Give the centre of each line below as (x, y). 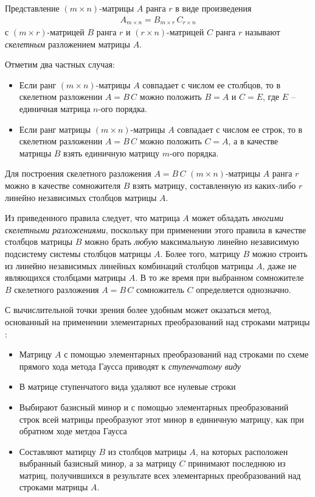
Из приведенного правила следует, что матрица (92, 218)
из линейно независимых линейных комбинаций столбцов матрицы (129, 265)
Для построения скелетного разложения (78, 173)
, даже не (279, 265)
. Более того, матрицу (200, 253)
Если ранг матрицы (55, 129)
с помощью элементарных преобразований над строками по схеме (186, 354)
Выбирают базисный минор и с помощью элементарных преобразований (154, 407)
